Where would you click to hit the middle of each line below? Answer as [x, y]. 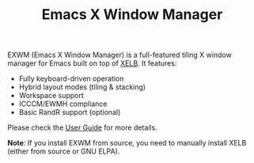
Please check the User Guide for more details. [82, 127]
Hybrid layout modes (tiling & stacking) [82, 87]
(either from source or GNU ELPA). [64, 151]
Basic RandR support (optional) [70, 112]
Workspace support [51, 96]
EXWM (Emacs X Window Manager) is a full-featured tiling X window [120, 55]
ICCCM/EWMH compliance [63, 104]
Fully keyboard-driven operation [71, 79]
